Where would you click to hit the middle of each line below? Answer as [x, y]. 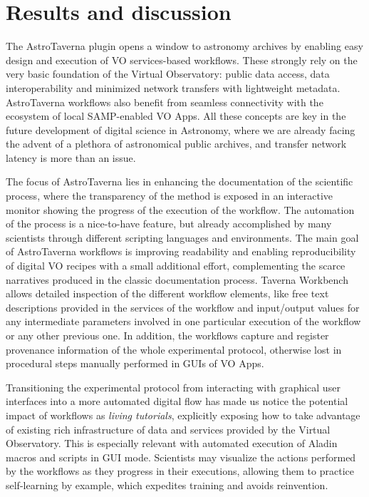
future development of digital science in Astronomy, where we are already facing [181, 129]
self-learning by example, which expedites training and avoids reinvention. [167, 485]
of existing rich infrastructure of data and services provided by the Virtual [168, 429]
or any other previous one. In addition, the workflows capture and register [167, 335]
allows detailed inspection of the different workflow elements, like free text [167, 293]
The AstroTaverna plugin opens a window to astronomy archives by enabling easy [184, 46]
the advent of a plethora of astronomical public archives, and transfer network [176, 144]
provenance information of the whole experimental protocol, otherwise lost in [174, 349]
